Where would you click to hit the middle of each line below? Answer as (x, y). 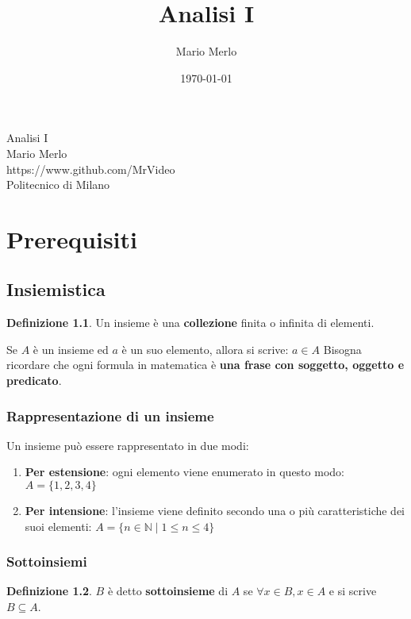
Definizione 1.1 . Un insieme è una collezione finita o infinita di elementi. (190, 323)
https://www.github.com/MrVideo (91, 169)
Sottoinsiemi (47, 561)
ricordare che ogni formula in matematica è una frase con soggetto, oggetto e (205, 365)
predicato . (34, 381)
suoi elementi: (58, 526)
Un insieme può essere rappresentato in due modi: (128, 445)
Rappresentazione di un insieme (110, 415)
